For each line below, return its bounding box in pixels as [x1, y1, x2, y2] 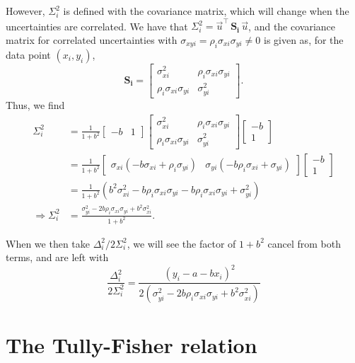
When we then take [6, 236, 90, 250]
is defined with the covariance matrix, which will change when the [63, 4, 349, 18]
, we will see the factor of [127, 236, 236, 250]
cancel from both [267, 236, 341, 250]
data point [6, 47, 51, 62]
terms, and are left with [6, 250, 109, 265]
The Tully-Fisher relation [6, 330, 257, 359]
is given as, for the [263, 32, 344, 47]
